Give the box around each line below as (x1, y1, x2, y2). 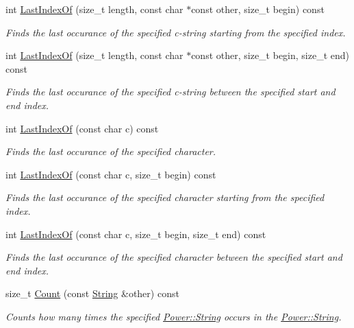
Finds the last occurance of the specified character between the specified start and (5, 250, 342, 264)
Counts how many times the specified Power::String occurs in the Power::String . (5, 309, 342, 323)
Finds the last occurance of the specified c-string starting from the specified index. (5, 25, 346, 39)
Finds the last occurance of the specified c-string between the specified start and (5, 84, 336, 99)
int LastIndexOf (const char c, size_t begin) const (5, 167, 216, 181)
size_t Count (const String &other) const (5, 286, 179, 301)
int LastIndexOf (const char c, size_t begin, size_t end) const (5, 226, 266, 241)
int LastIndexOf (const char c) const (5, 121, 159, 135)
